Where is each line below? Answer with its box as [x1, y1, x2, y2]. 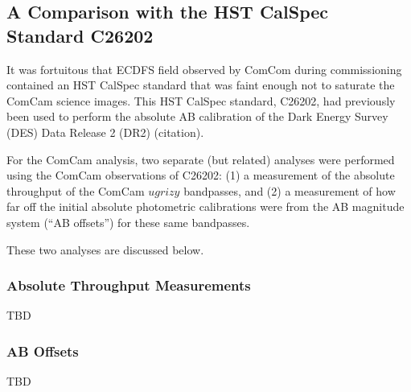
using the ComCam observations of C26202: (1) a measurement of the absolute [6, 167, 395, 184]
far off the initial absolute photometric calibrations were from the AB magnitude [6, 198, 405, 215]
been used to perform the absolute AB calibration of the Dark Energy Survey [6, 108, 388, 125]
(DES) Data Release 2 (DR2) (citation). [6, 123, 204, 140]
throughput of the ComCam [6, 182, 145, 199]
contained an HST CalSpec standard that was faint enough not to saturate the [6, 76, 395, 93]
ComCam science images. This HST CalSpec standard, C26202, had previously [6, 92, 396, 109]
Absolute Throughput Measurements [6, 275, 251, 295]
